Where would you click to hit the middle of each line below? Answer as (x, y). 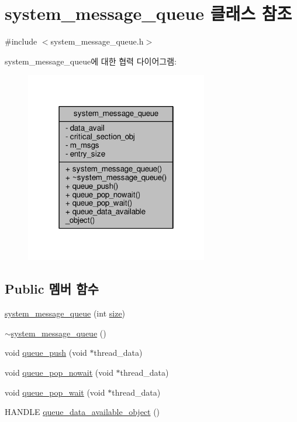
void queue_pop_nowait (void (59, 372)
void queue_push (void (46, 353)
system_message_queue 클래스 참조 (148, 13)
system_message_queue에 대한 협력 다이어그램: (91, 61)
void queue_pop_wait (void (55, 392)
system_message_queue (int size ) (65, 313)
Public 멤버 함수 (52, 289)
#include (21, 41)
